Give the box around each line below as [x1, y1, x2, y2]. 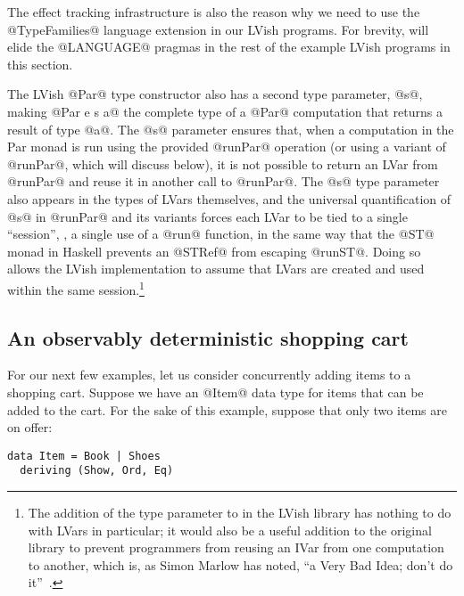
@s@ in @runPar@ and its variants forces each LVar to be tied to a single [7, 207, 408, 225]
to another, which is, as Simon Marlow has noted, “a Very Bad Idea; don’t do [28, 555, 453, 574]
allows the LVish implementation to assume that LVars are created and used [7, 259, 425, 278]
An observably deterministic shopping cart [7, 323, 409, 351]
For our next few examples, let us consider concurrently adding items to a [7, 365, 411, 384]
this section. [7, 54, 73, 73]
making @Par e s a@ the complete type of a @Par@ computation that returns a [7, 102, 443, 120]
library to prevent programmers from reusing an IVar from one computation [28, 538, 444, 557]
